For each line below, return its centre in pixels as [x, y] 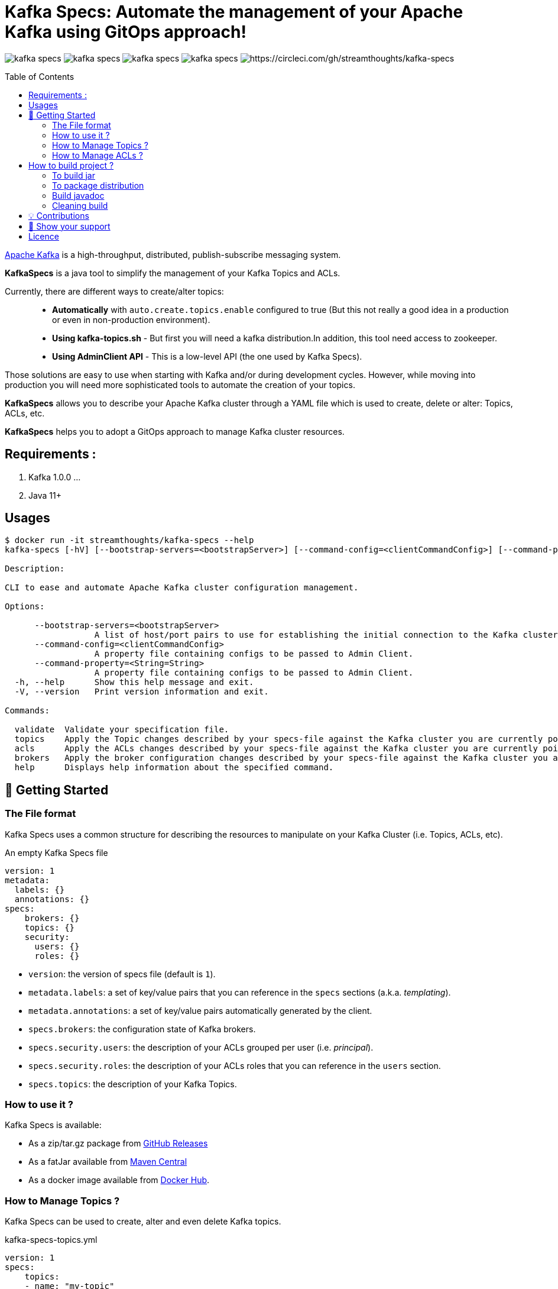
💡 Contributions [59, 215]
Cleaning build [80, 205]
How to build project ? [71, 165]
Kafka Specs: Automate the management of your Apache [234, 12]
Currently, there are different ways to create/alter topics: [114, 291]
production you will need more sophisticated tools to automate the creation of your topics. [180, 385]
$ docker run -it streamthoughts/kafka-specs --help [129, 540]
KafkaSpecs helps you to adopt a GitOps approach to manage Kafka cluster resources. [175, 431]
